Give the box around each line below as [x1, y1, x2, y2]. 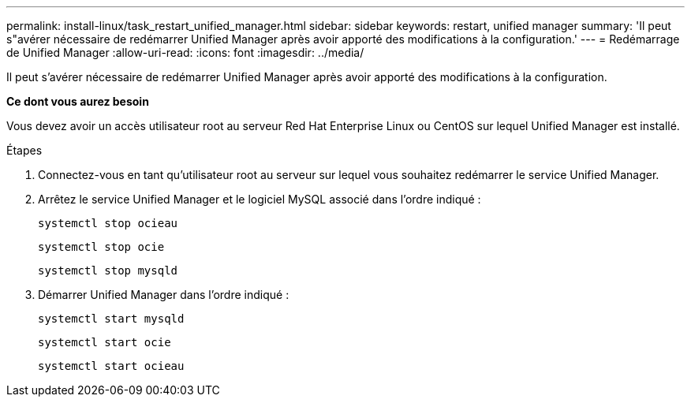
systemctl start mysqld [38, 312, 185, 325]
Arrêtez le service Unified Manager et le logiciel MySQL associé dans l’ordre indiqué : [38, 192, 481, 206]
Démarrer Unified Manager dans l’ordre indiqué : [38, 288, 289, 301]
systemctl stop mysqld [38, 264, 178, 277]
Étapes [6, 144, 43, 157]
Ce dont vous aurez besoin [6, 95, 149, 108]
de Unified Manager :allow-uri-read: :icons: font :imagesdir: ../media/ [6, 46, 364, 59]
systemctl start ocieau [38, 360, 185, 372]
